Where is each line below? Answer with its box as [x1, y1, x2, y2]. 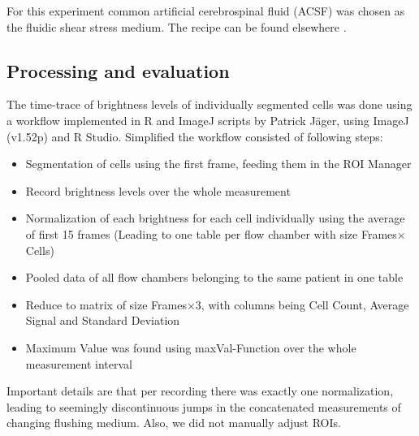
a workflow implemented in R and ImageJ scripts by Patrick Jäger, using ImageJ [6, 111, 409, 128]
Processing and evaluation [6, 58, 230, 83]
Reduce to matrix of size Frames [25, 296, 187, 313]
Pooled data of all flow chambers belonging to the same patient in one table [25, 269, 404, 286]
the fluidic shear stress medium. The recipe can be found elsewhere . [6, 18, 347, 35]
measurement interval [25, 355, 132, 372]
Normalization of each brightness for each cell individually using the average [25, 209, 405, 227]
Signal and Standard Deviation [25, 312, 180, 329]
